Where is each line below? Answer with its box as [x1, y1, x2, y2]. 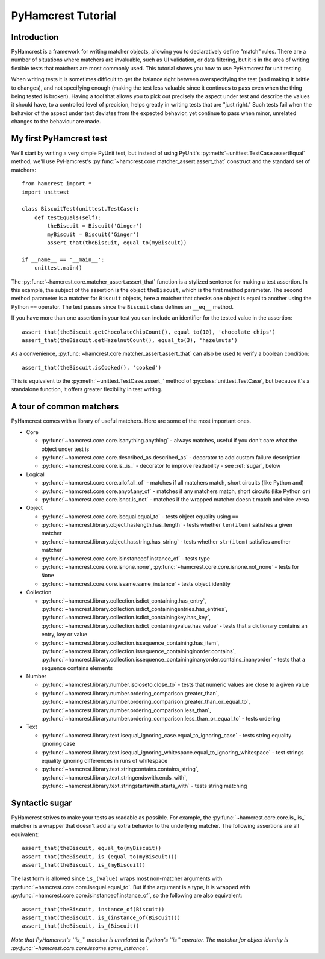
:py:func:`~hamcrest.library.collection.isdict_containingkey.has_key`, [41, 614, 211, 621]
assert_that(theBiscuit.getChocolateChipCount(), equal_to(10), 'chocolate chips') [22, 328, 276, 335]
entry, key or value [41, 631, 87, 638]
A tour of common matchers [11, 402, 119, 412]
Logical [26, 470, 45, 478]
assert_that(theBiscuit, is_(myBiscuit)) [22, 861, 146, 869]
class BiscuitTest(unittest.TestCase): [22, 205, 140, 213]
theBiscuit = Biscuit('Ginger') [47, 223, 143, 229]
